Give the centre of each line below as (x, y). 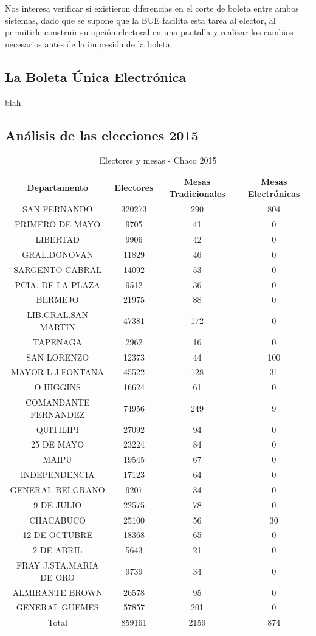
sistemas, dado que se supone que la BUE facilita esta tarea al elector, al (140, 20)
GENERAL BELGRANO (57, 489)
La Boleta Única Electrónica (96, 76)
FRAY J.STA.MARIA (57, 565)
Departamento (58, 187)
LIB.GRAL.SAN (58, 315)
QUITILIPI (57, 429)
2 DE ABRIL (58, 550)
